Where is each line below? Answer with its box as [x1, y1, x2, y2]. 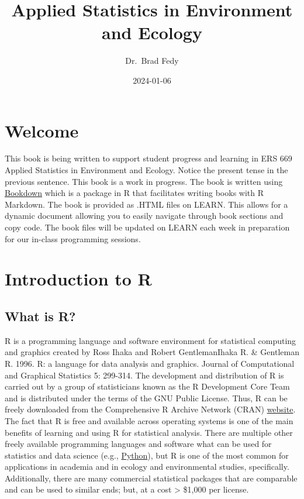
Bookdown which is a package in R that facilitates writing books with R [5, 187, 264, 199]
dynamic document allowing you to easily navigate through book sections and [5, 209, 284, 222]
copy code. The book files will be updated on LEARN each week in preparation [5, 221, 290, 233]
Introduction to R [5, 267, 152, 291]
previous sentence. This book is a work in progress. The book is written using [5, 175, 283, 187]
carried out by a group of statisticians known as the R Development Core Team [5, 380, 290, 393]
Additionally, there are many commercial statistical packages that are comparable [5, 472, 298, 484]
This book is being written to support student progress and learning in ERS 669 [5, 152, 292, 164]
